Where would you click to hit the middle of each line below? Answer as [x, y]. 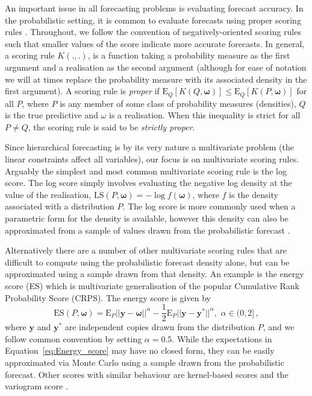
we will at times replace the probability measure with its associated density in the [156, 79]
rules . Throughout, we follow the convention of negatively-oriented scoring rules [153, 32]
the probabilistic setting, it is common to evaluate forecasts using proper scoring [153, 20]
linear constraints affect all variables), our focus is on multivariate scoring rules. [152, 158]
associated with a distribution [60, 206]
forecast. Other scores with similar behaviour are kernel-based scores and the [147, 374]
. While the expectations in [222, 338]
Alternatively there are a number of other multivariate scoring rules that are [146, 250]
